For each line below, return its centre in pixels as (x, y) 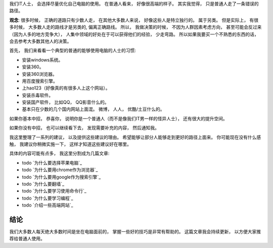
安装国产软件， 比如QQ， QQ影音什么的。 (65, 102)
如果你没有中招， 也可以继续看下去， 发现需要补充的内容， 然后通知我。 (84, 128)
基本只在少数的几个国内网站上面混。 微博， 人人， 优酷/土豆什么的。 (93, 109)
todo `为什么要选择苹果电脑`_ (52, 163)
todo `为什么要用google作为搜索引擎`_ (61, 177)
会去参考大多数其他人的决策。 (40, 41)
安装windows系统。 (42, 60)
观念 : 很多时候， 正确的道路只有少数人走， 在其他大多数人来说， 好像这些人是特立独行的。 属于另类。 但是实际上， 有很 (134, 20)
